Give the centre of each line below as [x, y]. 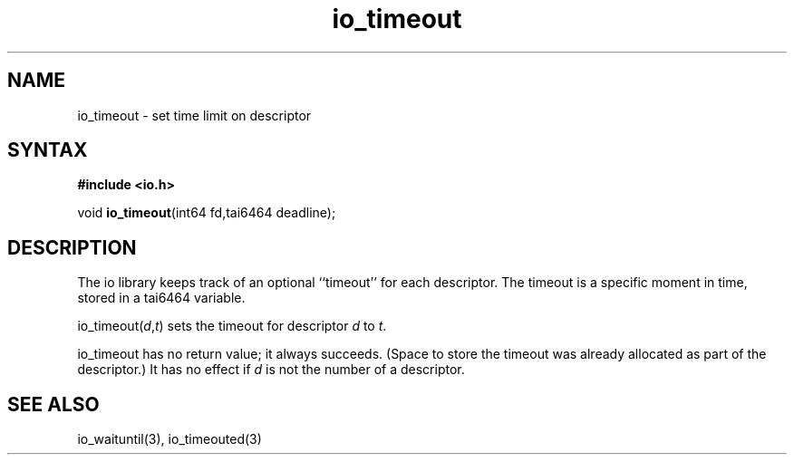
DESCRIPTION [72, 247]
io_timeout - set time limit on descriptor [194, 115]
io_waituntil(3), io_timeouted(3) [169, 439]
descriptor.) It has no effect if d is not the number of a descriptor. [271, 370]
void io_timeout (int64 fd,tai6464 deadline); [207, 213]
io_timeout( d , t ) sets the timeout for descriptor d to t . [232, 326]
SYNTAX [48, 150]
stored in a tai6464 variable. [161, 298]
